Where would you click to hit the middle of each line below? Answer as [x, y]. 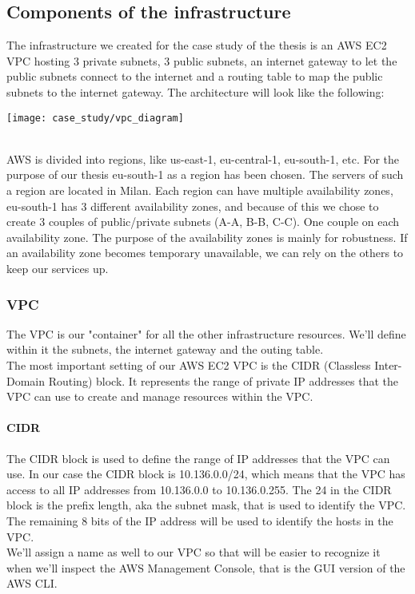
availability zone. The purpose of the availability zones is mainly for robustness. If [207, 237]
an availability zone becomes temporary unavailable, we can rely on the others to [205, 253]
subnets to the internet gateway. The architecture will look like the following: [196, 91]
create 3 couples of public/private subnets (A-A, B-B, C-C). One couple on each [203, 222]
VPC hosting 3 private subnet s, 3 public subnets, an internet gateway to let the [202, 60]
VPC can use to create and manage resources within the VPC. [160, 396]
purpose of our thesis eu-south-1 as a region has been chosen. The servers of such [205, 174]
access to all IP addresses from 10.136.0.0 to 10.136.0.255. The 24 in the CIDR [199, 489]
